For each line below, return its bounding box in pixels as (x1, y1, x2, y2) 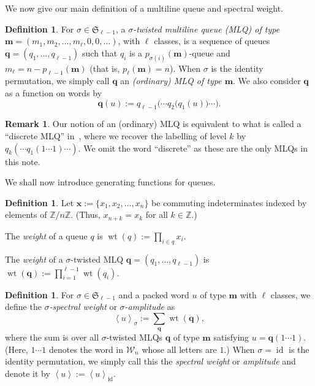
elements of (5, 208, 47, 221)
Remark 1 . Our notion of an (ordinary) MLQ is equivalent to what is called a (5, 117, 302, 130)
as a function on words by (5, 87, 102, 99)
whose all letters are (142, 342, 217, 355)
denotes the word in (48, 342, 124, 355)
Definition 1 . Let (5, 196, 74, 209)
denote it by (5, 367, 50, 379)
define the (5, 300, 42, 313)
